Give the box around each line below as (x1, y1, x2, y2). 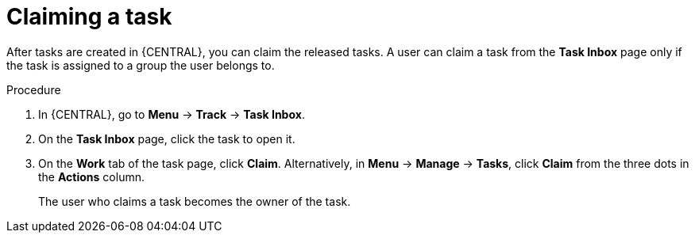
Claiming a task (6, 3, 172, 30)
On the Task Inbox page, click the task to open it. (38, 131, 295, 146)
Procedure (6, 82, 61, 97)
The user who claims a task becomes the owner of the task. (38, 194, 351, 208)
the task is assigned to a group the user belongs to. (6, 58, 275, 72)
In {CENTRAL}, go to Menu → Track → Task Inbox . (38, 107, 305, 121)
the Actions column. (38, 169, 145, 184)
